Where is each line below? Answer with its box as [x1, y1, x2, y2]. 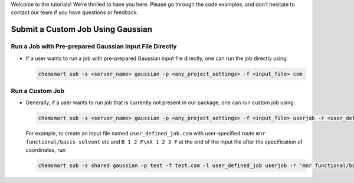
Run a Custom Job [11, 86, 65, 95]
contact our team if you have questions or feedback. [11, 9, 139, 16]
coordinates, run [25, 147, 66, 154]
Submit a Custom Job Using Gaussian [11, 24, 153, 35]
